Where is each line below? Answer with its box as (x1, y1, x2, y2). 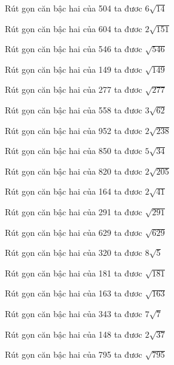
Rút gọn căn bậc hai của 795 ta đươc (5, 348, 142, 361)
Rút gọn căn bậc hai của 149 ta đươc (5, 62, 142, 75)
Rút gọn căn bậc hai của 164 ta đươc (5, 185, 142, 198)
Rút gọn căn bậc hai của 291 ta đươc (5, 205, 142, 218)
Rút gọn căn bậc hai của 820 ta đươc (5, 164, 142, 177)
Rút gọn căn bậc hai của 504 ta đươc (5, 2, 142, 14)
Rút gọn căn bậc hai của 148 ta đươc (5, 327, 142, 340)
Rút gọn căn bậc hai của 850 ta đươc (5, 144, 142, 157)
